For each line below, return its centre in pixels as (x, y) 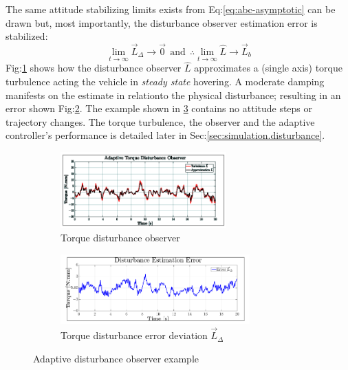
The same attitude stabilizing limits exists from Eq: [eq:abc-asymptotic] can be (171, 9)
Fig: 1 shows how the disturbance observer (94, 68)
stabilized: (27, 36)
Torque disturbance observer (120, 238)
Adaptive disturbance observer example (116, 358)
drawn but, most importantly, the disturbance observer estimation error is (162, 22)
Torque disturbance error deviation (134, 335)
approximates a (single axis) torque (268, 68)
